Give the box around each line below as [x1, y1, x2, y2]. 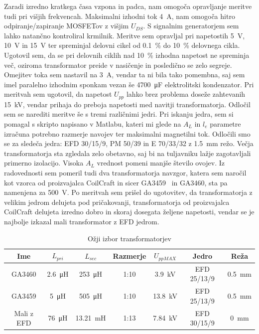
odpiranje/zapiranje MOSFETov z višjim [4, 20, 129, 31]
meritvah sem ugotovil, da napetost [4, 89, 112, 99]
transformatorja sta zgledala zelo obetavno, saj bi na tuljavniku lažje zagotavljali [4, 148, 251, 158]
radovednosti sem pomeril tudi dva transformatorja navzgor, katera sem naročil [4, 167, 247, 177]
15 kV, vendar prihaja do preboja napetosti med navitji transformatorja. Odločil [4, 99, 251, 109]
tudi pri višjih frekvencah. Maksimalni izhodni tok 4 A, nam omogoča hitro [4, 10, 235, 21]
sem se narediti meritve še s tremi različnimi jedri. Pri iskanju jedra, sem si [4, 109, 234, 119]
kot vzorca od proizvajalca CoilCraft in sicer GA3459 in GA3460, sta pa [4, 177, 228, 187]
